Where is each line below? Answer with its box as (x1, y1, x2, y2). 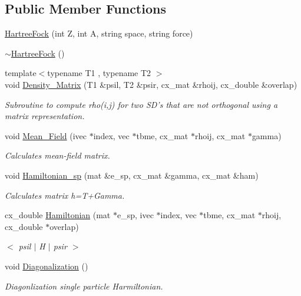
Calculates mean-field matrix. (5, 149, 110, 162)
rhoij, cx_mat (194, 129, 246, 142)
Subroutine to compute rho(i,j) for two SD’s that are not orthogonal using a (5, 98, 278, 110)
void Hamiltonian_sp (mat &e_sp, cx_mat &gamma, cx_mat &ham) (5, 169, 259, 181)
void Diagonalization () (5, 259, 88, 272)
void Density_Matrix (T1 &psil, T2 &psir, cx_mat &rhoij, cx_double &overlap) (5, 78, 297, 90)
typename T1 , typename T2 (47, 67, 151, 79)
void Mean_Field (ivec (5, 129, 87, 142)
